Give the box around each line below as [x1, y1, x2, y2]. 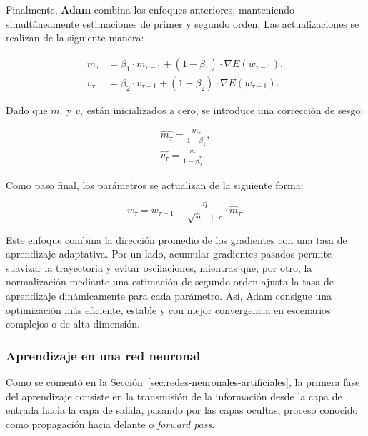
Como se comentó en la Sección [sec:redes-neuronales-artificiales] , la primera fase [6, 375, 360, 390]
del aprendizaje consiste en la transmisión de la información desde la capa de [6, 388, 342, 403]
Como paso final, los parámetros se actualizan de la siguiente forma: [6, 177, 304, 192]
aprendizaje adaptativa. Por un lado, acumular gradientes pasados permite [6, 246, 332, 261]
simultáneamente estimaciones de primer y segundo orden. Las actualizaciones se [6, 16, 359, 31]
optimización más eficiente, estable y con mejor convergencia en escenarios [6, 302, 331, 317]
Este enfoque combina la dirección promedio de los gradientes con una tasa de [6, 232, 347, 247]
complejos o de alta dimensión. [6, 316, 140, 331]
